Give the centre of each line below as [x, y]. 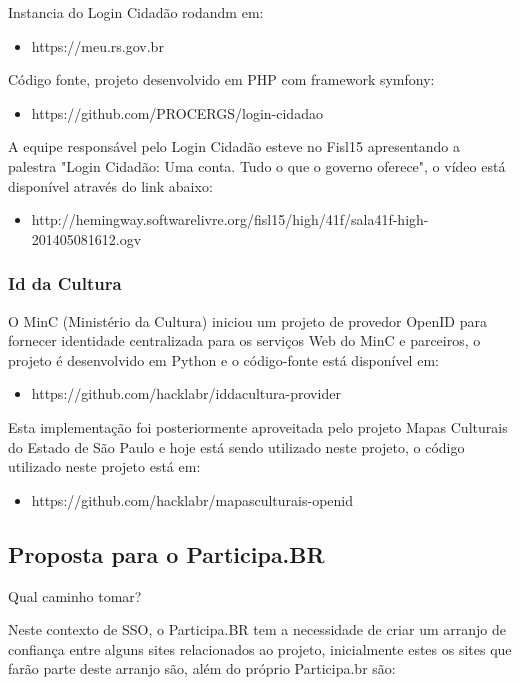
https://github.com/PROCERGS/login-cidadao [177, 112]
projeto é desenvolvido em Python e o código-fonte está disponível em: [223, 359]
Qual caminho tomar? [75, 595]
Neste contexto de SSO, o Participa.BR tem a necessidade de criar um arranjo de [257, 629]
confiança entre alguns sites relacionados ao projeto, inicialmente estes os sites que [260, 648]
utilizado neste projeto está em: [104, 466]
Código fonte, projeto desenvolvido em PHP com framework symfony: [221, 79]
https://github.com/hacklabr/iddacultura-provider [186, 393]
